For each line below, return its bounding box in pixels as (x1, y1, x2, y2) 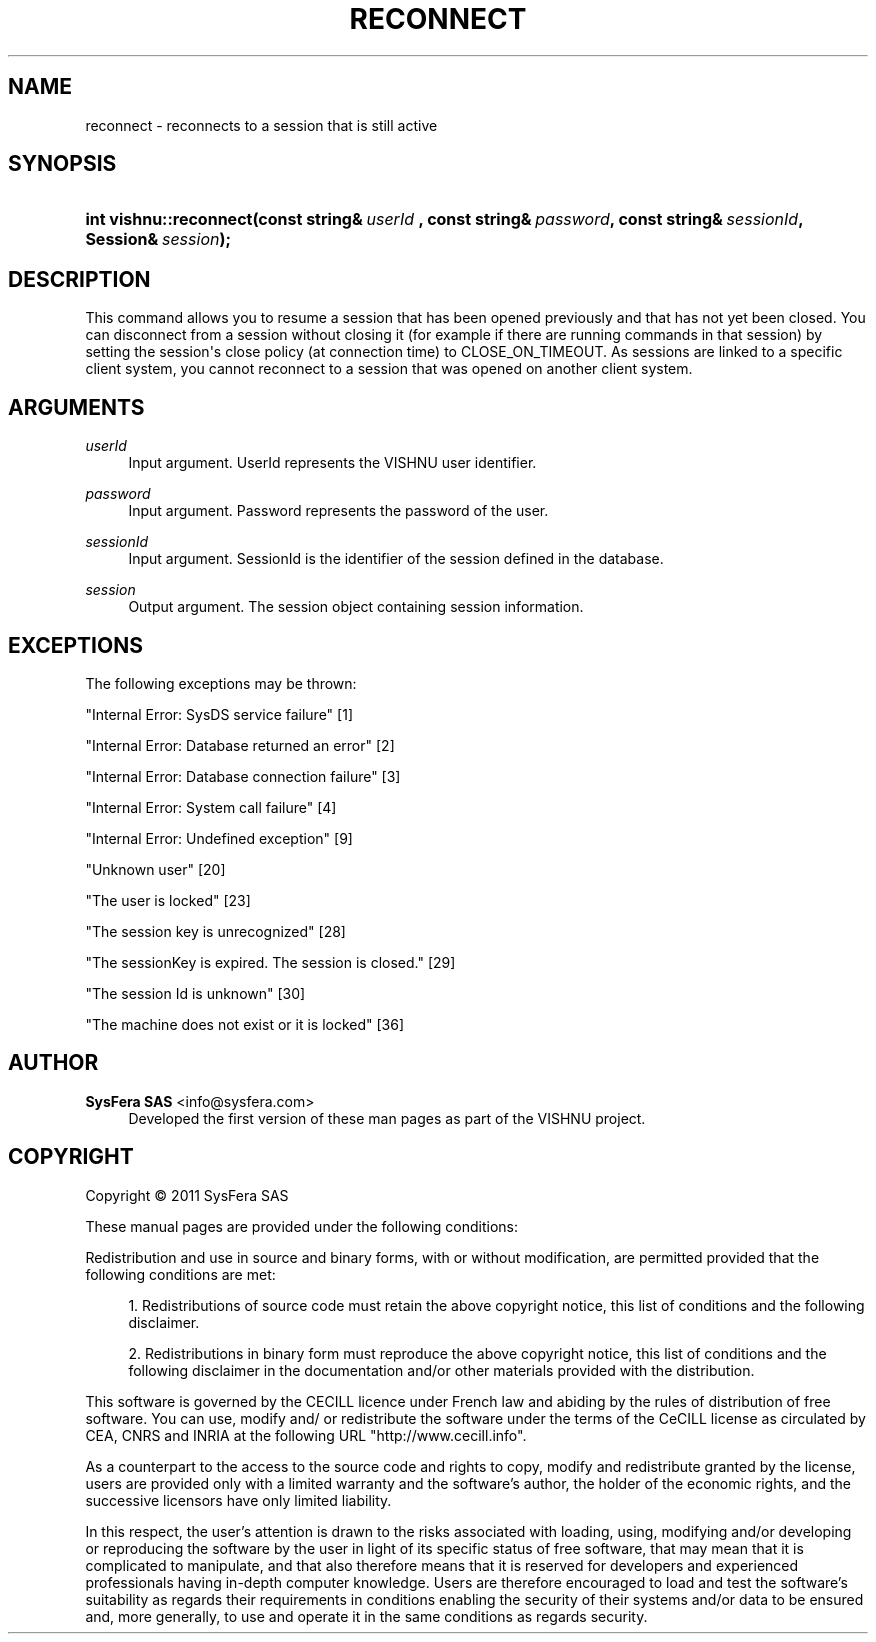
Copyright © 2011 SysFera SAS (85, 1186, 289, 1204)
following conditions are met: (85, 1265, 276, 1283)
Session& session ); (85, 229, 231, 250)
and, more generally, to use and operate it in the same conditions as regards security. (85, 1607, 648, 1625)
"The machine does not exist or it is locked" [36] (85, 1015, 405, 1033)
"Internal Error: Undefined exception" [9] (85, 829, 353, 847)
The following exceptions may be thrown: (85, 674, 357, 692)
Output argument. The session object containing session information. (128, 598, 584, 616)
